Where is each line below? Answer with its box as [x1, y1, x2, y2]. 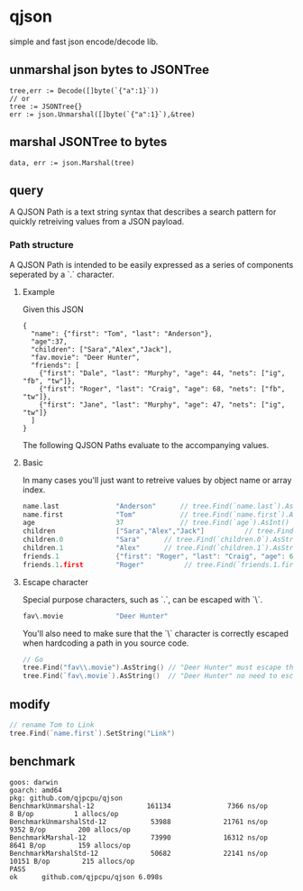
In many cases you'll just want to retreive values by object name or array [22, 474, 292, 485]
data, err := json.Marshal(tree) [9, 158, 135, 168]
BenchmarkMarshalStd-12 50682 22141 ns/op [9, 849, 269, 858]
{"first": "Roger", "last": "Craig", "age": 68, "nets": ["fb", [39, 384, 286, 393]
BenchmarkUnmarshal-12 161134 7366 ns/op [9, 801, 269, 811]
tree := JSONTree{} [9, 102, 83, 111]
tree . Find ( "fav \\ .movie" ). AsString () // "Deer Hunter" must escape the [22, 663, 298, 673]
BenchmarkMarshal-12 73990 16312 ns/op [9, 832, 269, 842]
